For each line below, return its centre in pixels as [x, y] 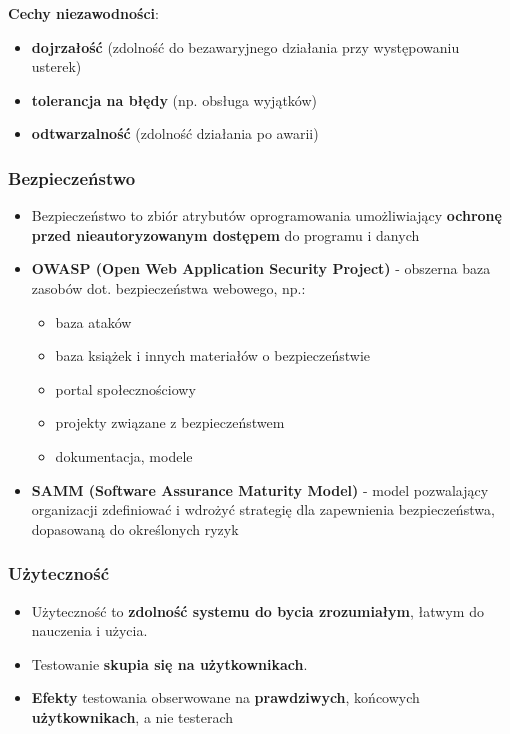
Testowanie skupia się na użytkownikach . [169, 663]
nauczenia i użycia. [89, 630]
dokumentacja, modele [124, 455]
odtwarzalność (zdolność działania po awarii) [175, 133]
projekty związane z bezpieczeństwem [170, 422]
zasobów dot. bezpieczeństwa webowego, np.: [168, 287]
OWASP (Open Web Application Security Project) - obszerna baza [261, 268]
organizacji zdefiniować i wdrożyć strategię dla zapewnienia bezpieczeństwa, [263, 509]
